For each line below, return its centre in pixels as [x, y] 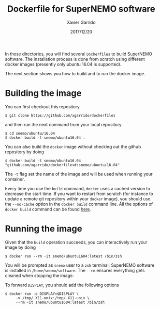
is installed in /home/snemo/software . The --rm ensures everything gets [75, 270]
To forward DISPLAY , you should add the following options [62, 285]
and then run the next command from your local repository [63, 124]
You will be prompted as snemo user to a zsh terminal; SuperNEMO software [80, 265]
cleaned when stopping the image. [39, 276]
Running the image [44, 229]
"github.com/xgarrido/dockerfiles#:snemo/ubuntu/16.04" [62, 165]
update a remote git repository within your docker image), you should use [78, 199]
